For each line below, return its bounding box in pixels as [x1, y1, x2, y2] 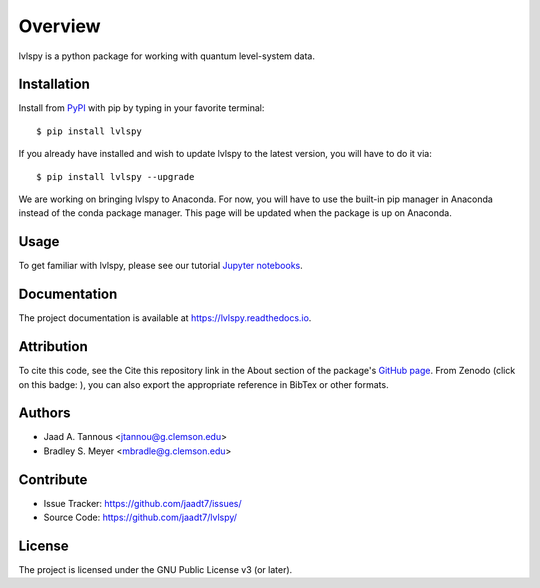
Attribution [18, 338, 89, 355]
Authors [18, 405, 71, 422]
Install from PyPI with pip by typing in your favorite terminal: [18, 102, 265, 114]
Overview [18, 15, 101, 37]
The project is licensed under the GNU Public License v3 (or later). [18, 564, 293, 576]
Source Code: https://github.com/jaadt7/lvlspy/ [43, 511, 238, 524]
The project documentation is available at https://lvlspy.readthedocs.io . [18, 312, 312, 324]
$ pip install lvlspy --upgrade [36, 171, 195, 182]
